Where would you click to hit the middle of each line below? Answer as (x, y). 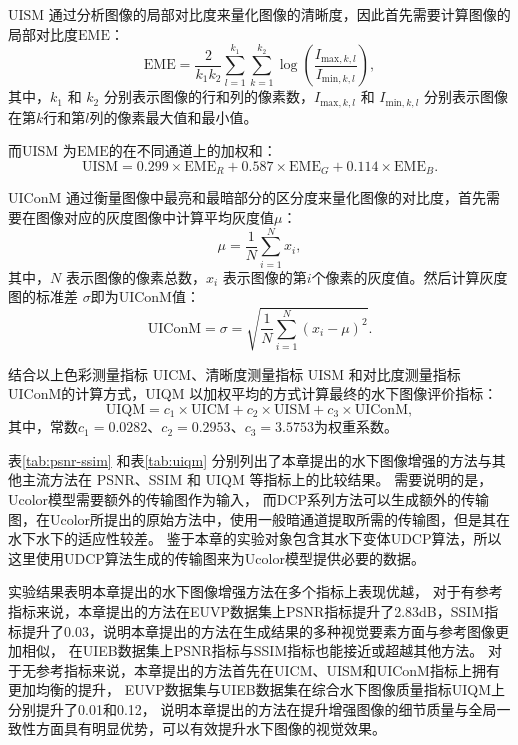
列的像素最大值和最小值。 (173, 116)
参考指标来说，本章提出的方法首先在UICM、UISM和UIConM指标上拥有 (267, 669)
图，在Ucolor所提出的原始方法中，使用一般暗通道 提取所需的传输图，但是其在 (259, 518)
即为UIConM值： (145, 296)
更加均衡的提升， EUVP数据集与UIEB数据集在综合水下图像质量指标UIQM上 (257, 689)
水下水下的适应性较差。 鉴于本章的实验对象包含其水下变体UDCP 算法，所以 (255, 538)
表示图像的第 (264, 276)
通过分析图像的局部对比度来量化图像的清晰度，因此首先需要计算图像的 (279, 14)
